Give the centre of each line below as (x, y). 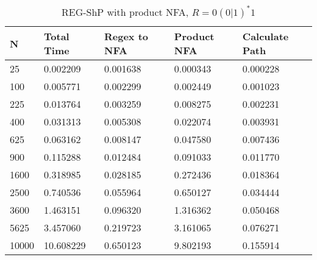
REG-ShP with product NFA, (125, 12)
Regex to (126, 36)
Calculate (265, 36)
